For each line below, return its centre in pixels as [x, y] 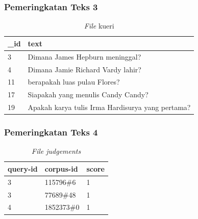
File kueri [99, 26]
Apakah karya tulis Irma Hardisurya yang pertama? [109, 107]
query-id [23, 168]
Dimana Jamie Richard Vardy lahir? [84, 69]
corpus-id [61, 168]
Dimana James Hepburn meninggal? [84, 56]
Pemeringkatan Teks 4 [51, 132]
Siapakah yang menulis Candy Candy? [88, 94]
